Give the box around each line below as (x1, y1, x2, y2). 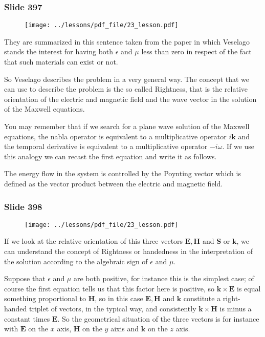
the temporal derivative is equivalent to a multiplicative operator (4, 141, 208, 152)
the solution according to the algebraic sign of (4, 256, 148, 266)
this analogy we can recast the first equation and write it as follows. (4, 151, 217, 161)
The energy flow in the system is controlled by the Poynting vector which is (4, 168, 241, 179)
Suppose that (4, 273, 46, 284)
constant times (4, 313, 50, 324)
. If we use (222, 141, 255, 152)
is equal (237, 283, 261, 293)
